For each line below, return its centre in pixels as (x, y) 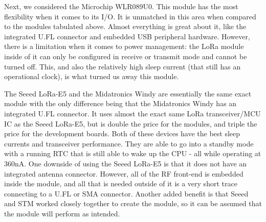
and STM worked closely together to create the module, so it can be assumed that (133, 203)
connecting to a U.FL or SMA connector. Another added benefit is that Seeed (126, 193)
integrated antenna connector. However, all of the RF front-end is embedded (124, 173)
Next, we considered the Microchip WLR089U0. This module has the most (121, 6)
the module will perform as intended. (62, 213)
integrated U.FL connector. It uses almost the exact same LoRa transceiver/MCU (132, 113)
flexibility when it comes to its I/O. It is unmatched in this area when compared (130, 16)
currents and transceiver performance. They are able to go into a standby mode (129, 143)
